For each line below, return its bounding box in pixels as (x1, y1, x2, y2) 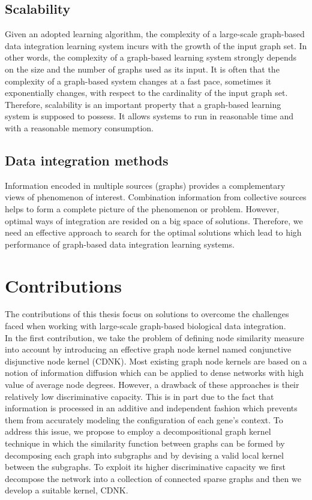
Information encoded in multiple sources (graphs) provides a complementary (5, 179, 286, 191)
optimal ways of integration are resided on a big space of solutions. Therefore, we (5, 214, 303, 227)
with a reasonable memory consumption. (5, 121, 154, 134)
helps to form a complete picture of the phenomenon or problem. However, (5, 202, 280, 215)
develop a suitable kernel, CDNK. (5, 484, 128, 496)
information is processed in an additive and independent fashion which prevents (5, 402, 298, 414)
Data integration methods (5, 150, 169, 169)
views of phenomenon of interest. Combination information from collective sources (5, 191, 307, 203)
